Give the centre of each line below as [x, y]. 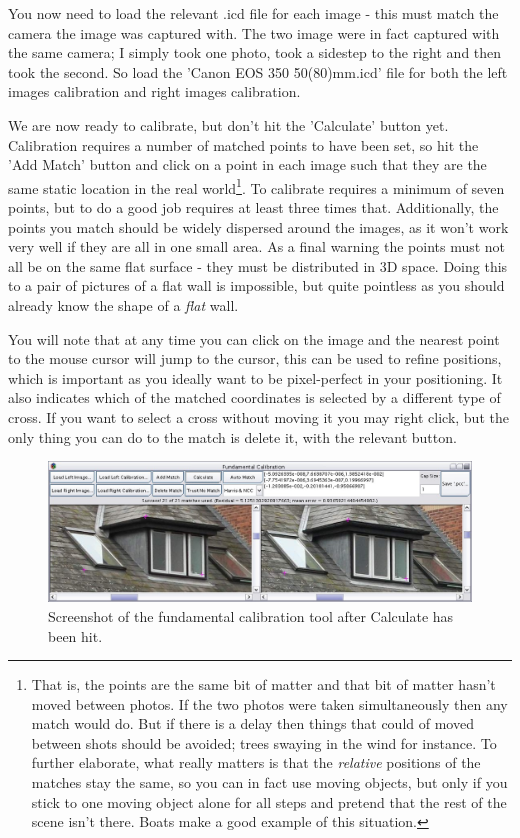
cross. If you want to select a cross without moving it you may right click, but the [258, 416]
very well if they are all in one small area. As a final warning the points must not [257, 246]
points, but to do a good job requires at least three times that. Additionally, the [253, 207]
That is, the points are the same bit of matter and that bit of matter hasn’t [263, 684]
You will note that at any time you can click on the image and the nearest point [254, 338]
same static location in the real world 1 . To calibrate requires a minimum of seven [256, 186]
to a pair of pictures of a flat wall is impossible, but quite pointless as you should [256, 285]
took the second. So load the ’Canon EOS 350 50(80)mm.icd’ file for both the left [258, 71]
